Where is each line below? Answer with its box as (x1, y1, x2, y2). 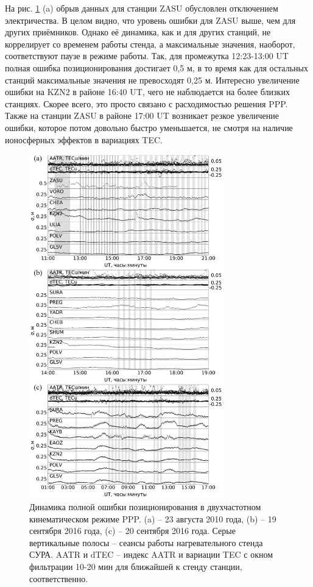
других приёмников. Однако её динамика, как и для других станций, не (5, 26, 271, 38)
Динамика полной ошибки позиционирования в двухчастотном (29, 500, 261, 513)
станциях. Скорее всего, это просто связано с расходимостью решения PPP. (5, 97, 288, 110)
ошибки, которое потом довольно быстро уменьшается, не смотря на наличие (5, 121, 293, 133)
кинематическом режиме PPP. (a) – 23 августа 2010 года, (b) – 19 (29, 512, 276, 525)
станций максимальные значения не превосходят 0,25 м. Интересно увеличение (5, 73, 300, 86)
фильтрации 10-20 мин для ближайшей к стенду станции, (29, 560, 242, 573)
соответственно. (29, 572, 88, 585)
